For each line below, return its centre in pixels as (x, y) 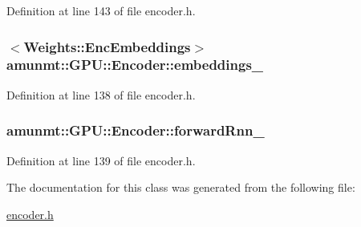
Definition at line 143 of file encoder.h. (101, 10)
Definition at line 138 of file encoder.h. (101, 94)
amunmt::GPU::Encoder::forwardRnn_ (136, 130)
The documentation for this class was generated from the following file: (181, 187)
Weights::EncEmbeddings (107, 46)
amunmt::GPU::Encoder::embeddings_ (135, 65)
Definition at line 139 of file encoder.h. (101, 160)
